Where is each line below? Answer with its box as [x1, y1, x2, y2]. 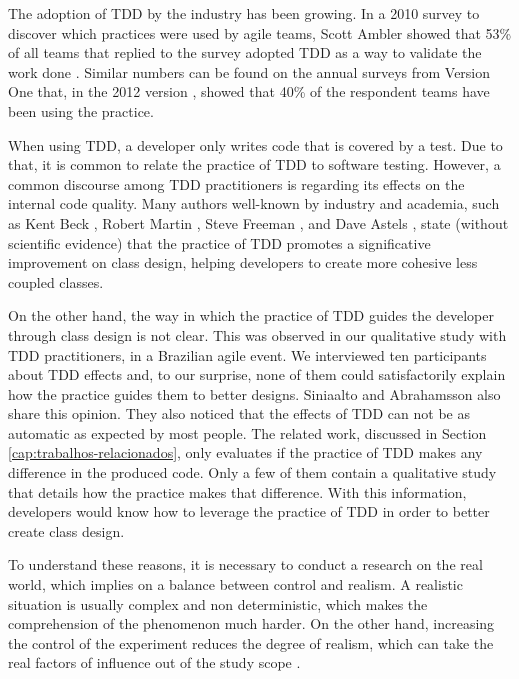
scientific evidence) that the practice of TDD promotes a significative [8, 232, 431, 253]
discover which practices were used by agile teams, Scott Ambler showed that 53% [8, 22, 512, 43]
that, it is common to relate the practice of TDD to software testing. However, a [8, 154, 501, 175]
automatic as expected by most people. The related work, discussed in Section [8, 422, 487, 443]
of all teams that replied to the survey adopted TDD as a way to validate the [8, 42, 482, 63]
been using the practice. [8, 100, 154, 121]
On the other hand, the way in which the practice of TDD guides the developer [8, 305, 494, 326]
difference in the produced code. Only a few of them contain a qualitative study [8, 462, 497, 483]
